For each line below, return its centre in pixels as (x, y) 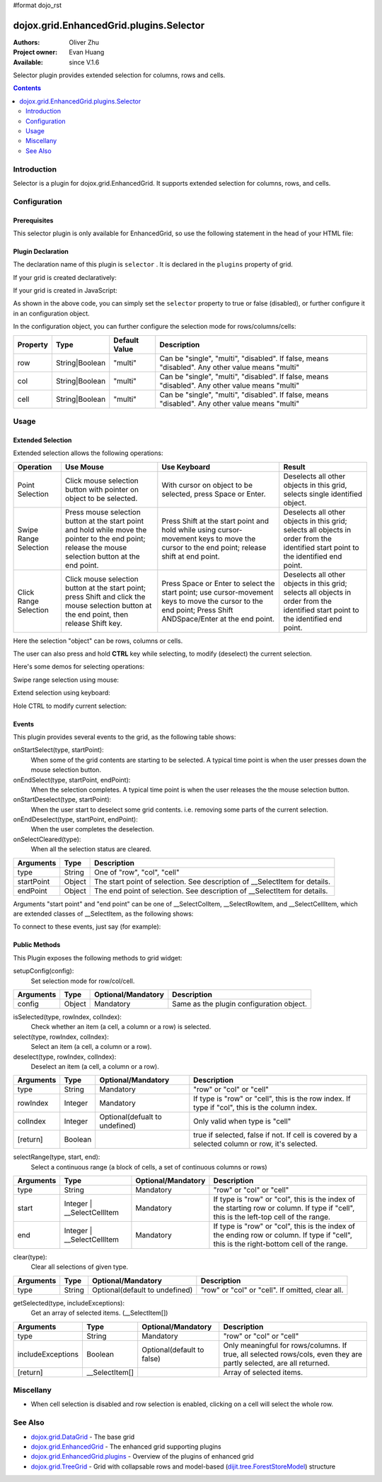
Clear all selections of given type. (80, 1267)
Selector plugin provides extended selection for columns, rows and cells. (119, 75)
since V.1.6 (84, 62)
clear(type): (30, 1257)
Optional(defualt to (131, 1117)
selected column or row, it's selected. (256, 1144)
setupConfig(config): (44, 971)
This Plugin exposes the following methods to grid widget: (98, 958)
